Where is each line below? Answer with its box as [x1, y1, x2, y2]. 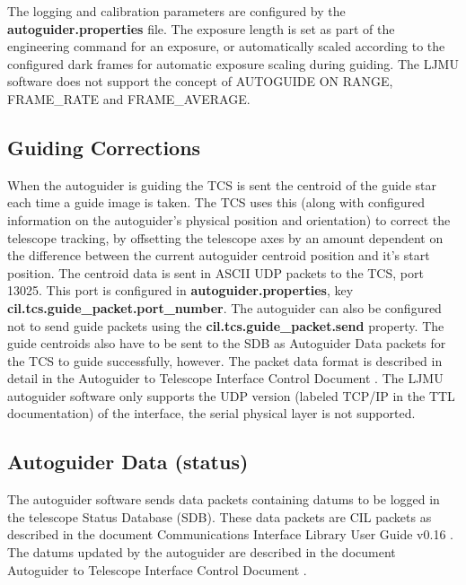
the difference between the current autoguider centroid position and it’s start [7, 246, 430, 265]
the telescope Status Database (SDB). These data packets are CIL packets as [7, 507, 432, 526]
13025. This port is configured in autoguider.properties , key [7, 281, 354, 300]
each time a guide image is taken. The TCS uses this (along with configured [7, 193, 426, 212]
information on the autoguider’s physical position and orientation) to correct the [7, 210, 451, 229]
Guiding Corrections [7, 133, 201, 161]
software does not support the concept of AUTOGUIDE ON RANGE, [7, 72, 393, 91]
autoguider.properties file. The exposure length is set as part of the [7, 19, 395, 38]
